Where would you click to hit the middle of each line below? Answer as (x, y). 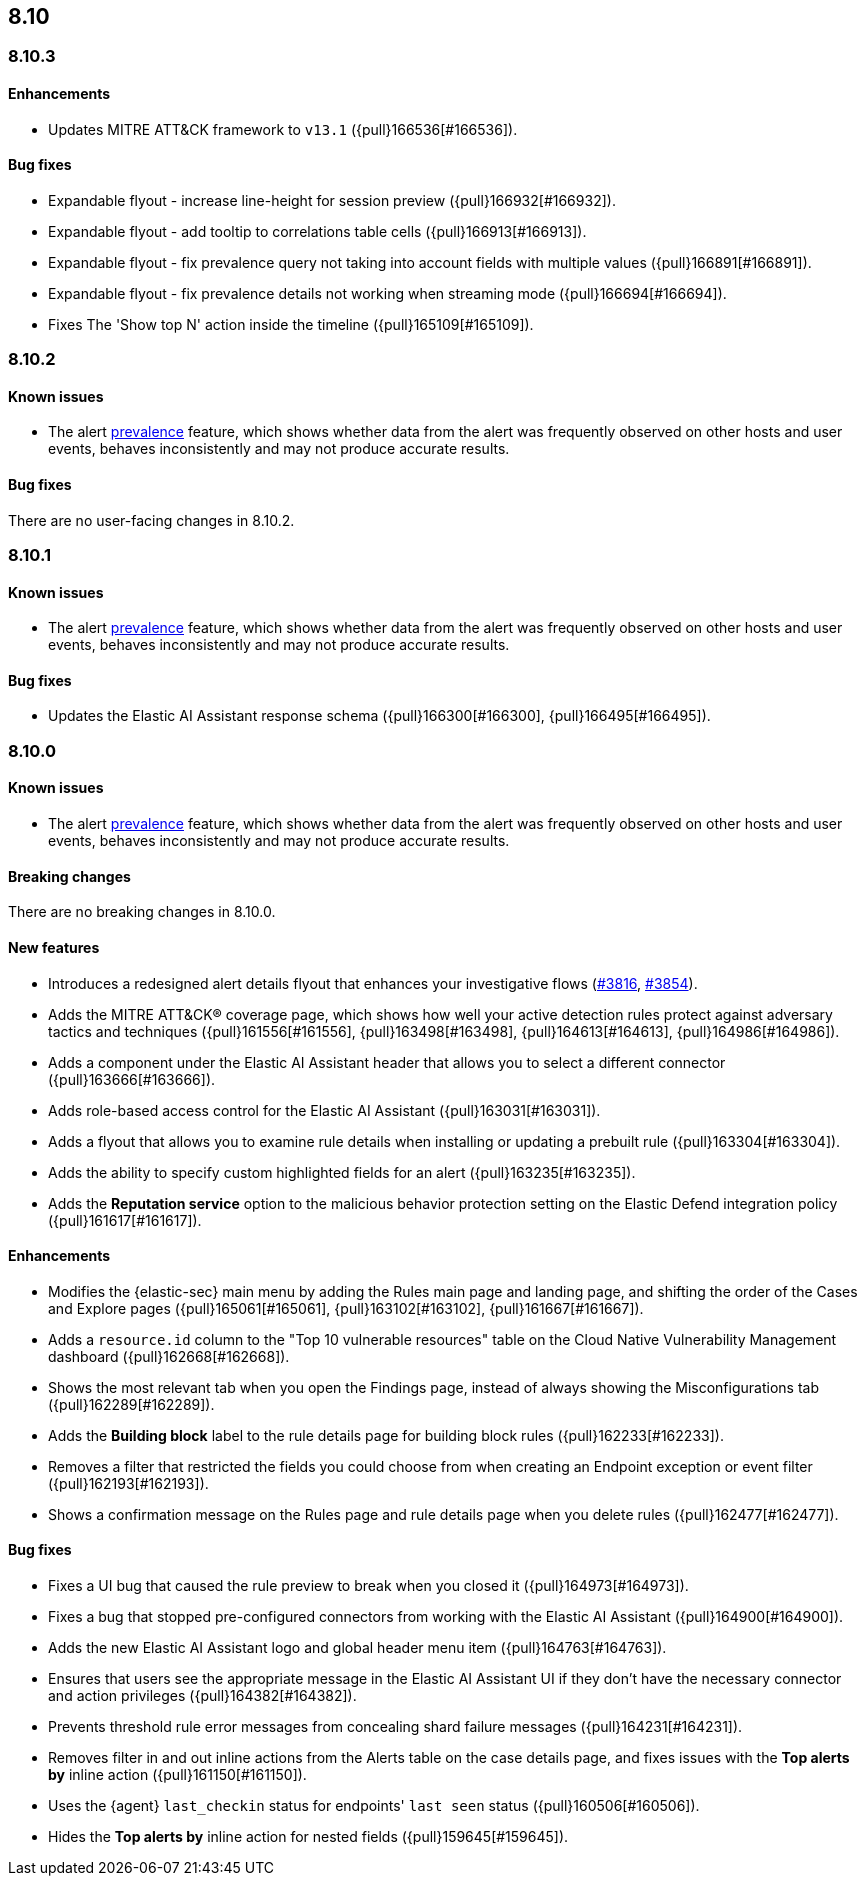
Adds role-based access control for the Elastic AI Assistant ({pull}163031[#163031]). (324, 1110)
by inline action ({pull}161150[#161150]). (177, 1774)
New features (54, 947)
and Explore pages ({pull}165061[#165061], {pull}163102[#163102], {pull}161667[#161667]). (346, 1308)
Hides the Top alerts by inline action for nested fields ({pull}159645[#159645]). (308, 1836)
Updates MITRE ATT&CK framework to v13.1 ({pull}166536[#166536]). (283, 129)
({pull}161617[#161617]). (125, 1220)
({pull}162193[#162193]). (128, 1483)
